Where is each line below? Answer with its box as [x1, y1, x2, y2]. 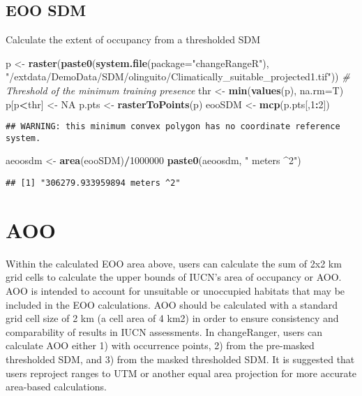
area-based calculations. [6, 379, 107, 394]
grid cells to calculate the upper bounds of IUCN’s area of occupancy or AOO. [6, 270, 342, 284]
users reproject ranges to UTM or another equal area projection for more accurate [6, 365, 357, 380]
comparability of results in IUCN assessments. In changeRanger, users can [6, 324, 323, 339]
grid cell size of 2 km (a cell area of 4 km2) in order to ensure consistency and [6, 311, 339, 325]
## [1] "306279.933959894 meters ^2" [6, 178, 181, 189]
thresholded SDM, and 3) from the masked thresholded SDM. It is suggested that [6, 352, 355, 367]
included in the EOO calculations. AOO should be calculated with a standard [6, 297, 338, 311]
